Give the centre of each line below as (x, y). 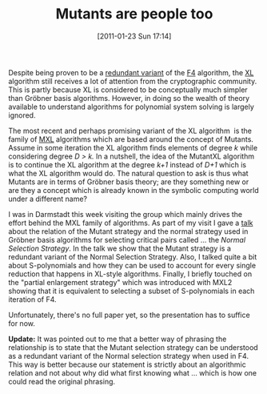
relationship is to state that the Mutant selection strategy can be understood (133, 347)
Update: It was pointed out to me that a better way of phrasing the (118, 339)
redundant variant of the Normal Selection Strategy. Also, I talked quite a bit (133, 256)
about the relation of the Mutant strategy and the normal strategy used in (128, 231)
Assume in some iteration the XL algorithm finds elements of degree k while (133, 147)
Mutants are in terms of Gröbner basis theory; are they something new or (129, 182)
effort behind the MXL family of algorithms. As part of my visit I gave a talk (131, 223)
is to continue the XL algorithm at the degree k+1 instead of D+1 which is (127, 164)
